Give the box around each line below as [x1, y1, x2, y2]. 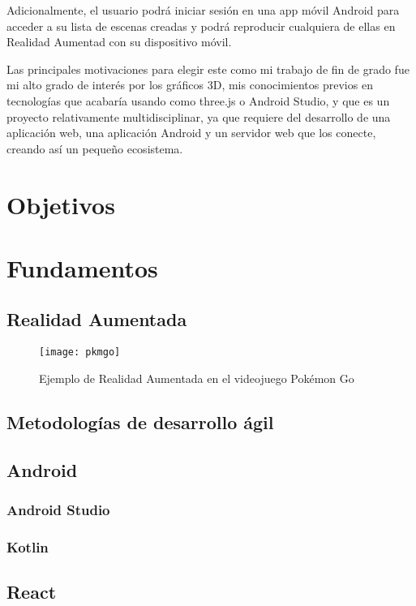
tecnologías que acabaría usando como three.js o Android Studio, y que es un [6, 92, 390, 109]
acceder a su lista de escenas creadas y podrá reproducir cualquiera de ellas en [6, 17, 396, 34]
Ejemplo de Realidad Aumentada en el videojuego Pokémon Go [39, 369, 354, 386]
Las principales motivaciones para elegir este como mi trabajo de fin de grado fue [6, 60, 410, 77]
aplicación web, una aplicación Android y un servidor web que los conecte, [6, 124, 376, 141]
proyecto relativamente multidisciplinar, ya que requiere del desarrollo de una [6, 108, 391, 125]
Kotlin [6, 536, 49, 557]
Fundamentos [6, 251, 158, 284]
